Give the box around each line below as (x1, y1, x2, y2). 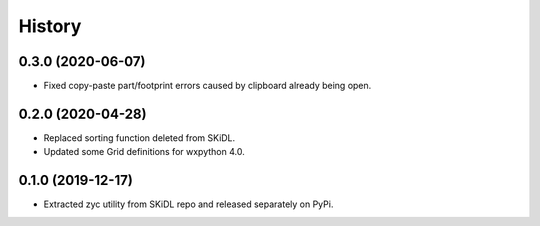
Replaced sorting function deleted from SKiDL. (43, 131, 236, 144)
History (18, 15, 82, 37)
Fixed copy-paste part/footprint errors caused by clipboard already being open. (43, 80, 372, 92)
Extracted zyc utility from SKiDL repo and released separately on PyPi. (43, 198, 334, 210)
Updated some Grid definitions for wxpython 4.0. (43, 146, 245, 158)
